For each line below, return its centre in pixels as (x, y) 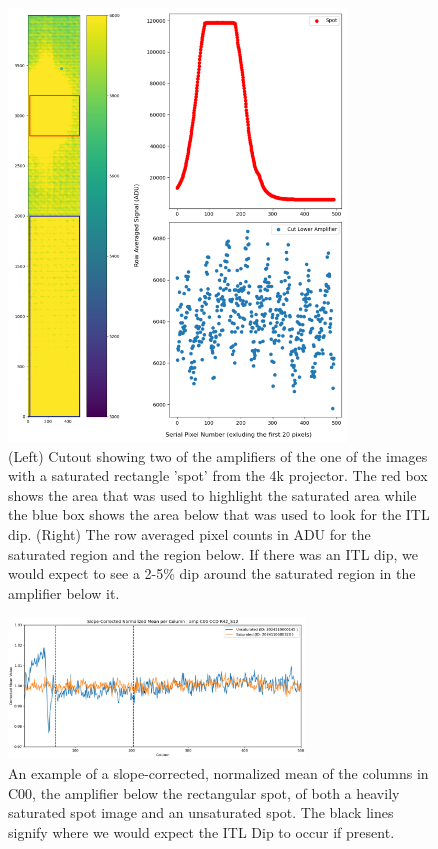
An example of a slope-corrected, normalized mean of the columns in (218, 773)
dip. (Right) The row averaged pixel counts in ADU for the (189, 534)
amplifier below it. (64, 592)
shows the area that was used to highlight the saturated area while (212, 494)
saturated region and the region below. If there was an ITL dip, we (213, 553)
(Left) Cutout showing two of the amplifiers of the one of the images (218, 455)
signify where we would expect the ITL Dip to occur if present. (201, 831)
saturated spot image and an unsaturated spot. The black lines (201, 812)
